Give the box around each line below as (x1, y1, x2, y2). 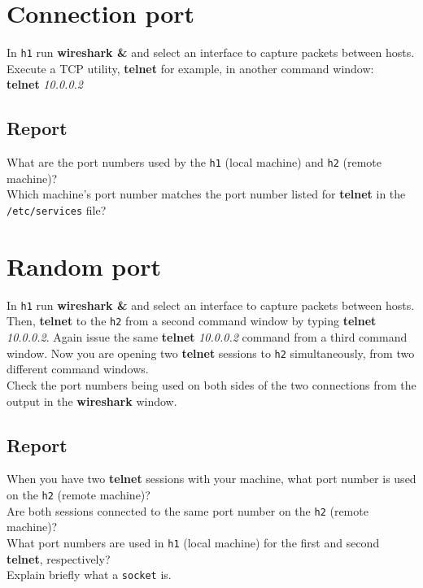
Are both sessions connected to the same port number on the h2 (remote (7, 502, 368, 519)
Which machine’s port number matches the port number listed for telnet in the (7, 185, 406, 203)
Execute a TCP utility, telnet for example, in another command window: (7, 59, 374, 76)
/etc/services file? (7, 202, 107, 219)
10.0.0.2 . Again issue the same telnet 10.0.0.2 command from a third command (7, 329, 408, 346)
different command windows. (7, 360, 149, 377)
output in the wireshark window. (7, 392, 177, 409)
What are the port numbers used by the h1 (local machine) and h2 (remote (7, 154, 382, 171)
